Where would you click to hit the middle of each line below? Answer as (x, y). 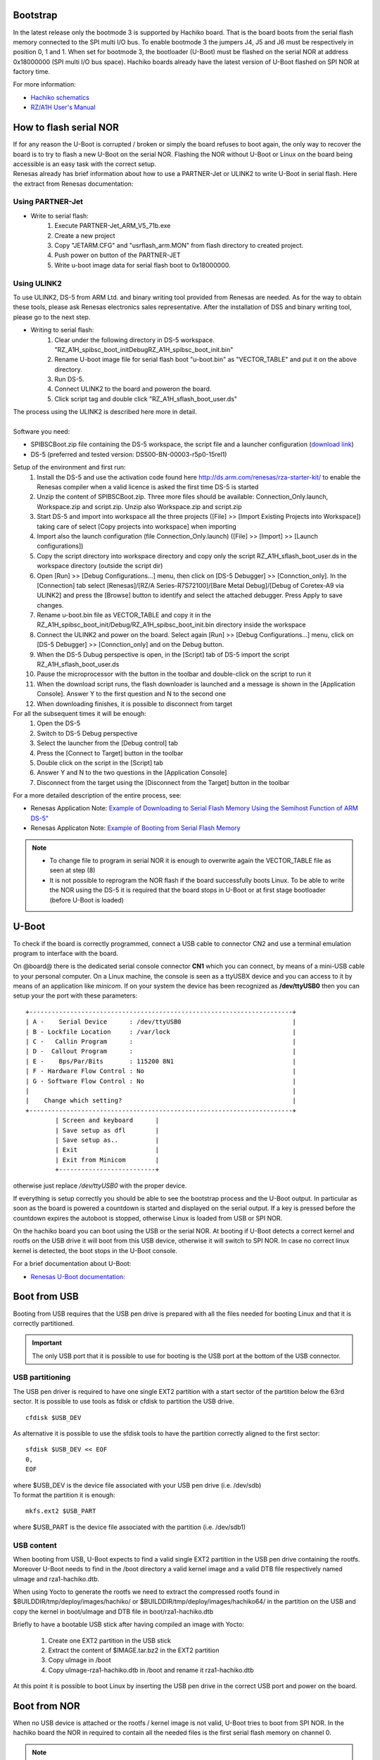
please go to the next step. (52, 317)
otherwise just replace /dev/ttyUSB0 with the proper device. (100, 1186)
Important (47, 1343)
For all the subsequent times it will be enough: (80, 713)
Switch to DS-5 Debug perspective (87, 733)
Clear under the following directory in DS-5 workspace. (134, 340)
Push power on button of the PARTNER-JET (118, 255)
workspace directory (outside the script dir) (100, 566)
